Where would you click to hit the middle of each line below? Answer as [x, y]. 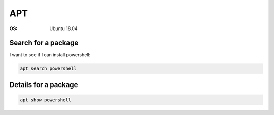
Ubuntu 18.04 [63, 28]
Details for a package [44, 85]
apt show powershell [45, 100]
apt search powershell [48, 68]
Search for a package [44, 43]
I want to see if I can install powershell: [50, 55]
